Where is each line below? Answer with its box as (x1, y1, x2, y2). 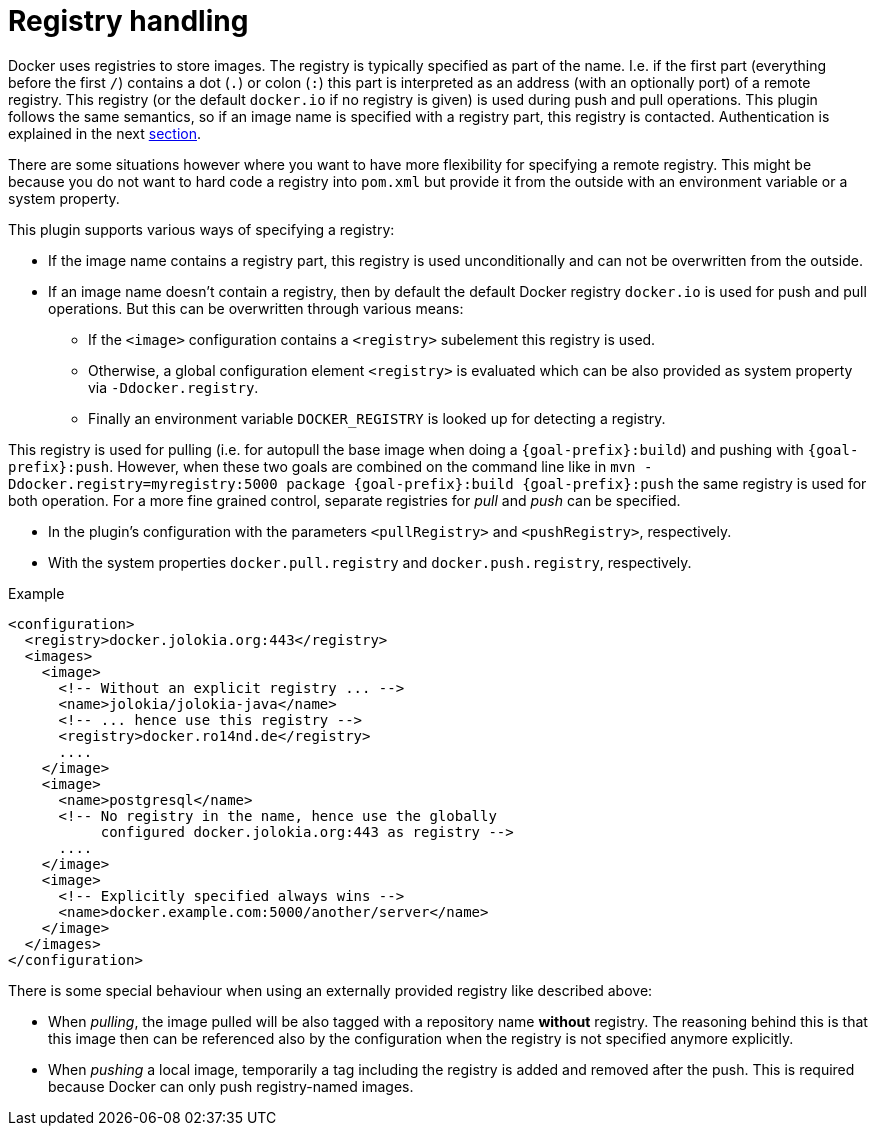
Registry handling (8, 4, 249, 38)
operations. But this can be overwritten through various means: (48, 299, 464, 317)
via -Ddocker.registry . (88, 378, 259, 396)
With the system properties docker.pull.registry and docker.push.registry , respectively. (48, 553, 692, 571)
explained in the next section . (8, 124, 201, 142)
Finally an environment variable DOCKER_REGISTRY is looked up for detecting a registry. (88, 409, 666, 427)
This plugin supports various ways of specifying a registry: (8, 220, 395, 238)
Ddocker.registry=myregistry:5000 (8, 475, 278, 492)
